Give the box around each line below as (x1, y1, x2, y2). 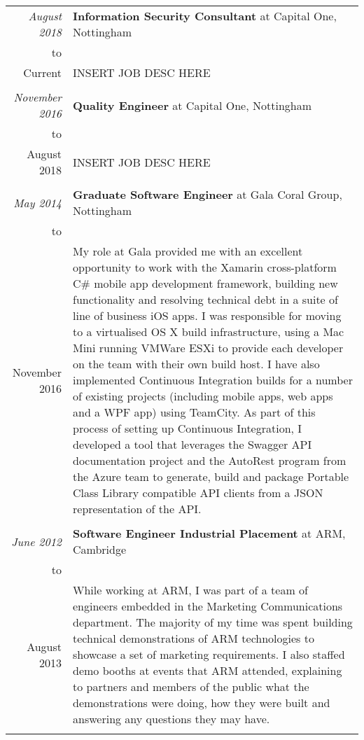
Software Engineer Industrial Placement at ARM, (73, 525, 346, 541)
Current (23, 64, 62, 81)
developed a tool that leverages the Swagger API (73, 436, 312, 452)
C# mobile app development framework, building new (73, 275, 338, 291)
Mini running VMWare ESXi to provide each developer (73, 340, 344, 356)
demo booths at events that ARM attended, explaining (73, 662, 342, 678)
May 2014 (13, 194, 62, 211)
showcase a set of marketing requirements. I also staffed (73, 646, 345, 662)
